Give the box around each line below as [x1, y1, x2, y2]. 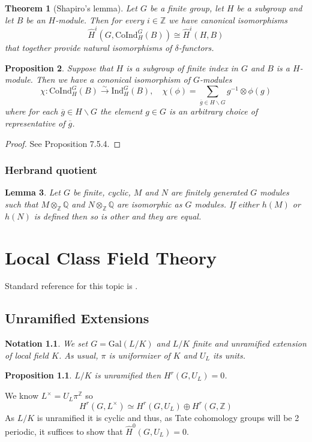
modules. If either [194, 197, 259, 210]
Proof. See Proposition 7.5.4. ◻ [5, 137, 121, 149]
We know [5, 389, 38, 402]
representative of [5, 116, 65, 129]
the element [100, 105, 143, 118]
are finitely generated [170, 186, 248, 199]
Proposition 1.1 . [5, 369, 72, 381]
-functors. [178, 41, 214, 53]
